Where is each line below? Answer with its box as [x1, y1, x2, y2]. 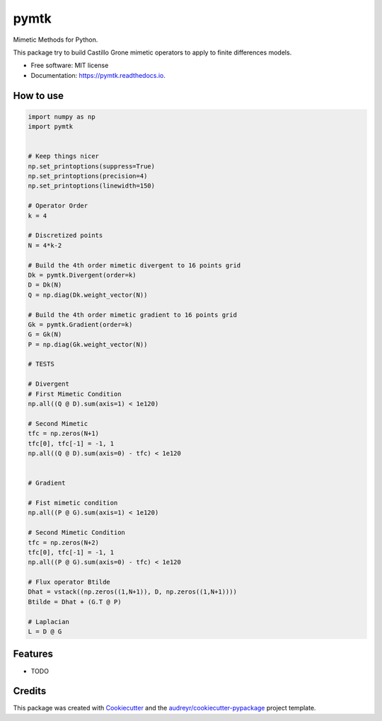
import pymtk [28, 122, 74, 131]
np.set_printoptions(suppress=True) [28, 162, 156, 170]
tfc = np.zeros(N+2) [28, 538, 99, 546]
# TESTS [28, 360, 54, 368]
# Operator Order [28, 202, 88, 210]
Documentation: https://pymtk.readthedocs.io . [30, 71, 166, 79]
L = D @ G [28, 628, 62, 636]
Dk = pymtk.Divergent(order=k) [28, 271, 137, 279]
